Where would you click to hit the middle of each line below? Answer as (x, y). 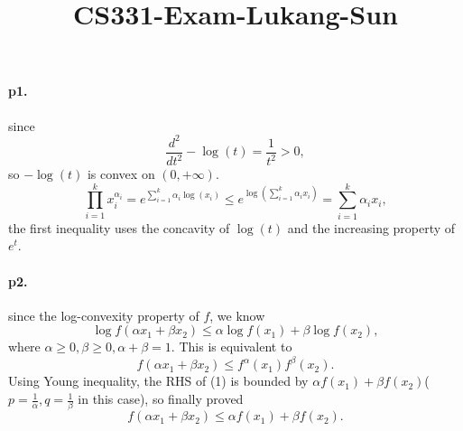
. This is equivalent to (231, 347)
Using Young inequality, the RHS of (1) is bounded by (158, 381)
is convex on (121, 174)
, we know (237, 315)
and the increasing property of (371, 227)
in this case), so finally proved (161, 399)
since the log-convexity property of (104, 315)
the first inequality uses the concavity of (119, 227)
